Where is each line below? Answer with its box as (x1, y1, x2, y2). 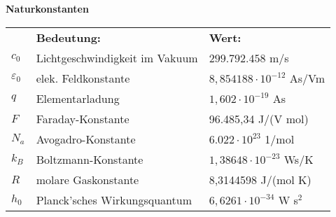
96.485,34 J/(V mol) (209, 110, 309, 127)
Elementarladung (36, 90, 120, 106)
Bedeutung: (36, 29, 101, 45)
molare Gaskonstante (36, 171, 139, 188)
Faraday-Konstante (36, 110, 129, 127)
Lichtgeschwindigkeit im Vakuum (36, 49, 198, 66)
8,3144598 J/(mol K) (209, 171, 311, 188)
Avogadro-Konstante (36, 130, 136, 147)
